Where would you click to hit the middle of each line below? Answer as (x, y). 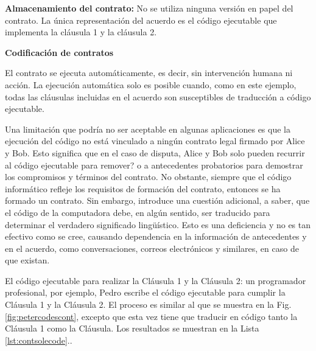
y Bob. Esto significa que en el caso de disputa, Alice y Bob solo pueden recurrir (155, 152)
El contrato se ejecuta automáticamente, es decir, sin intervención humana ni (149, 73)
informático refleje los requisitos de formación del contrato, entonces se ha (143, 188)
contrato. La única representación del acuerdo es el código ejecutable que (141, 20)
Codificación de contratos (59, 52)
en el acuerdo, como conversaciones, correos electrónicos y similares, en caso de (152, 248)
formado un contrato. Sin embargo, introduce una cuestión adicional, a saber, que (157, 200)
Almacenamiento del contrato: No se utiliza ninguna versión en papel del (149, 8)
